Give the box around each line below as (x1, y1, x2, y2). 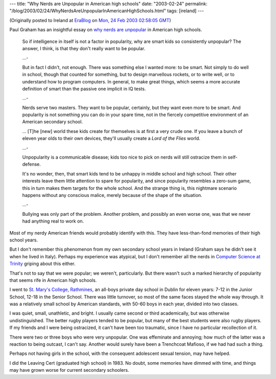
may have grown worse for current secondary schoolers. (9, 367, 129, 373)
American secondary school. (22, 119, 83, 125)
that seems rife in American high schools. (9, 277, 97, 283)
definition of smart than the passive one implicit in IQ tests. (22, 85, 146, 92)
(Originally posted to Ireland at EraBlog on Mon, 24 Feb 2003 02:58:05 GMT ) (9, 17, 171, 23)
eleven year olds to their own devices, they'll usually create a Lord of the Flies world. (22, 136, 200, 142)
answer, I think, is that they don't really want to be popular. (22, 45, 146, 51)
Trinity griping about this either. (9, 261, 76, 267)
